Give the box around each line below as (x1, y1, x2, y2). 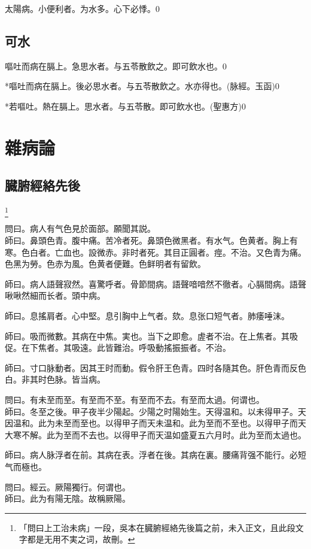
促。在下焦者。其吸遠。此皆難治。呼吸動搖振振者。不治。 (5, 341, 231, 354)
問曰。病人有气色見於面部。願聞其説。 (5, 222, 155, 235)
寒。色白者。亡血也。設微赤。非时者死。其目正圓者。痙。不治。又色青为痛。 (5, 245, 306, 258)
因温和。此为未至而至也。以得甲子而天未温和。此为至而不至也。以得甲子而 (5, 417, 298, 429)
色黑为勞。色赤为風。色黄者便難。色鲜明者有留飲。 (5, 257, 206, 270)
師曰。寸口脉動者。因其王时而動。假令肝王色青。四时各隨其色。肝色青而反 (5, 361, 298, 374)
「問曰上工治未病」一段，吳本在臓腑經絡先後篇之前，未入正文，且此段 (19, 521, 295, 533)
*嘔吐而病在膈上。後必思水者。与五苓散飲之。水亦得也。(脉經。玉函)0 (5, 80, 279, 92)
